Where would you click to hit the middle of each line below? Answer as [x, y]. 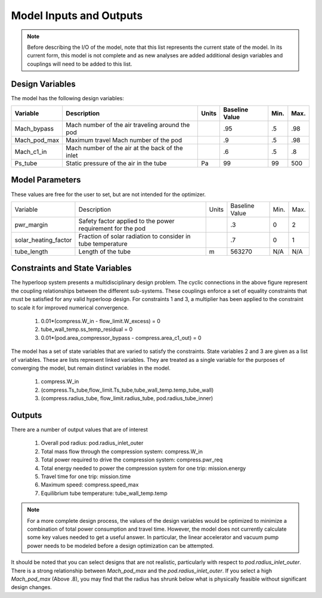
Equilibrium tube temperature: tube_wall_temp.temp [104, 493]
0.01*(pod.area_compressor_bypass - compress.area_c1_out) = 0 [121, 337]
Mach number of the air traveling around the [128, 125]
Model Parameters [46, 180]
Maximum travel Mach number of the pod [124, 140]
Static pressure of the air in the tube [116, 163]
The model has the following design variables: [68, 98]
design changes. [31, 587]
